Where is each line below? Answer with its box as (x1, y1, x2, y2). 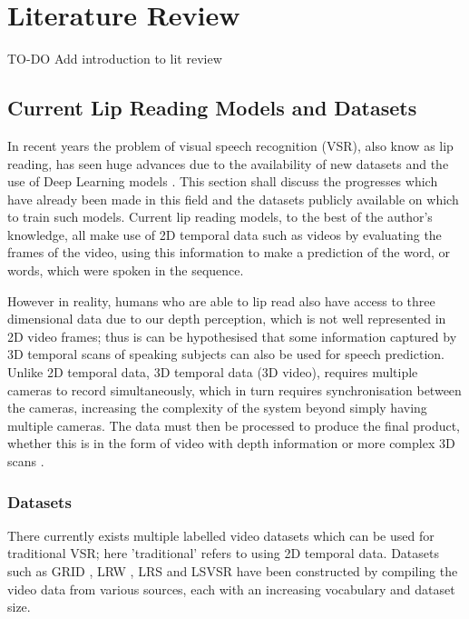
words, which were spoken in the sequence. (7, 261, 244, 280)
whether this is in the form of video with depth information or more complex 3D (7, 434, 455, 453)
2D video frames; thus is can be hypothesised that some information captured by (7, 326, 457, 345)
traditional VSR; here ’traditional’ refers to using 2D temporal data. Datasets (7, 544, 439, 563)
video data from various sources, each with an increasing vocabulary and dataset (7, 579, 455, 598)
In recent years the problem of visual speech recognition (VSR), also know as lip (7, 135, 454, 155)
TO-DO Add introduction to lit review (7, 49, 222, 68)
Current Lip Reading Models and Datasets (7, 94, 417, 122)
